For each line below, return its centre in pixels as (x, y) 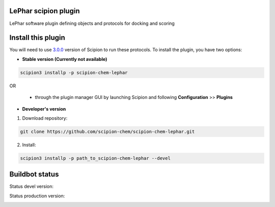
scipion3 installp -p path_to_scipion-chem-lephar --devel (95, 158)
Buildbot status (34, 174)
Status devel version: (31, 186)
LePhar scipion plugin (45, 11)
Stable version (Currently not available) (65, 59)
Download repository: (45, 118)
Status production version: (37, 196)
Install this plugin (37, 38)
